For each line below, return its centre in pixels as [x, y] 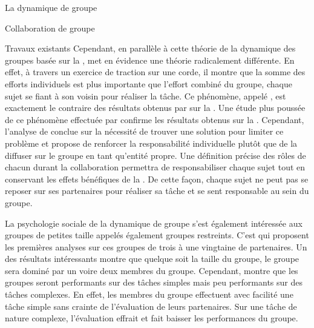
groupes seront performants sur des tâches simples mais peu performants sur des [154, 282]
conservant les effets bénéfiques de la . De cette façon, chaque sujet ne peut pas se [157, 179]
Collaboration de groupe [50, 28]
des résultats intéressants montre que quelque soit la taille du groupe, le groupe [152, 259]
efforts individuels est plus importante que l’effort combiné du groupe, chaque [149, 83]
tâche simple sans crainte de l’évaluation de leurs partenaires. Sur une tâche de [151, 306]
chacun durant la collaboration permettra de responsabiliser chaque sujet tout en [155, 167]
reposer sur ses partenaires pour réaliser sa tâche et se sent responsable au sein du [157, 191]
